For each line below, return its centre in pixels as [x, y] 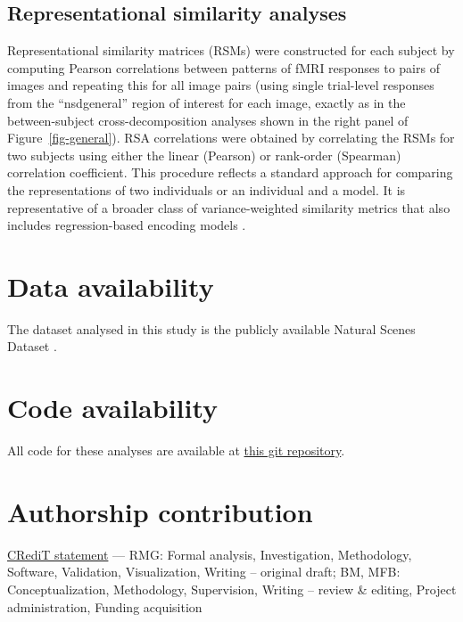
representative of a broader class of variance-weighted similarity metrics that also [229, 207]
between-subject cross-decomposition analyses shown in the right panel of [208, 120]
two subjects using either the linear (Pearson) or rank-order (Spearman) [204, 155]
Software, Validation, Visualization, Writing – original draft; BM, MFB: [204, 572]
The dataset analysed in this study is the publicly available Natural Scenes [211, 328]
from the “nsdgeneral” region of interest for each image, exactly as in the [207, 102]
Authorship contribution [160, 511]
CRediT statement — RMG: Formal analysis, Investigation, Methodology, [210, 554]
